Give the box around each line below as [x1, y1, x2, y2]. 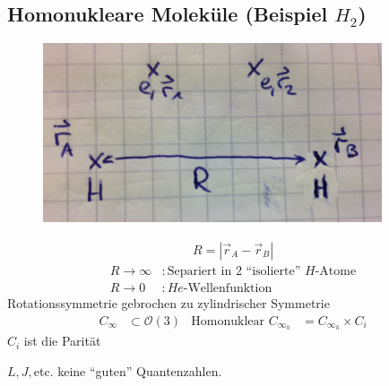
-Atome [315, 264, 357, 278]
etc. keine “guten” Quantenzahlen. [33, 362, 222, 380]
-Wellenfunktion [183, 281, 272, 295]
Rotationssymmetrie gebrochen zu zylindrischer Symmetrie [7, 293, 330, 312]
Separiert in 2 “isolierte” [167, 264, 301, 278]
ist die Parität [23, 331, 101, 350]
